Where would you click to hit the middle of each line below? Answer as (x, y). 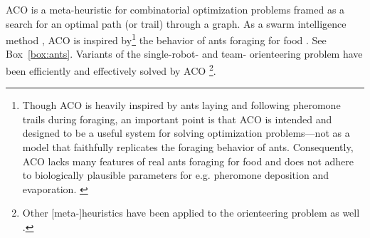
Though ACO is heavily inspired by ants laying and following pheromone (181, 105)
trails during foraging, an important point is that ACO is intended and (177, 119)
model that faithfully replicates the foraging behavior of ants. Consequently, (188, 147)
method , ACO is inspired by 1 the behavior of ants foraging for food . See (166, 39)
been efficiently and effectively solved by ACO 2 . (111, 69)
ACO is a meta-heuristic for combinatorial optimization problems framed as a (175, 9)
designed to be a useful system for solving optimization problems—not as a (186, 133)
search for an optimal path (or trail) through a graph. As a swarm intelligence (176, 23)
